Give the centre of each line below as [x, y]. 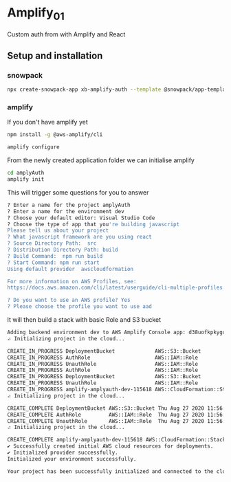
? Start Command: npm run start [53, 263]
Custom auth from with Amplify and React [66, 34]
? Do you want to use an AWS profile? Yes [69, 300]
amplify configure [33, 147]
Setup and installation [55, 55]
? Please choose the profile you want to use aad [80, 307]
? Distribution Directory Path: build [63, 250]
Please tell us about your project [58, 231]
